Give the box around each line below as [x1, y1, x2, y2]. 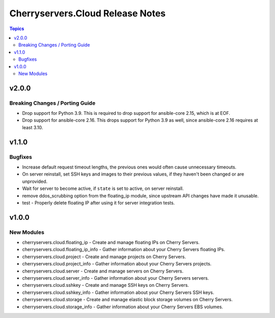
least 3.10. [22, 124, 43, 130]
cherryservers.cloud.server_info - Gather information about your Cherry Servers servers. [22, 275, 209, 281]
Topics [9, 26, 24, 32]
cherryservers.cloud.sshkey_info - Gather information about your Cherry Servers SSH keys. [22, 289, 214, 296]
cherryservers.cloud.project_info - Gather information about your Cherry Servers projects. [22, 261, 212, 267]
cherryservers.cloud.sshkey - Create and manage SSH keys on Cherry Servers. [22, 282, 189, 288]
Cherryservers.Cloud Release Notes [9, 8, 166, 19]
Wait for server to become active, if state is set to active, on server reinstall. [22, 185, 184, 191]
